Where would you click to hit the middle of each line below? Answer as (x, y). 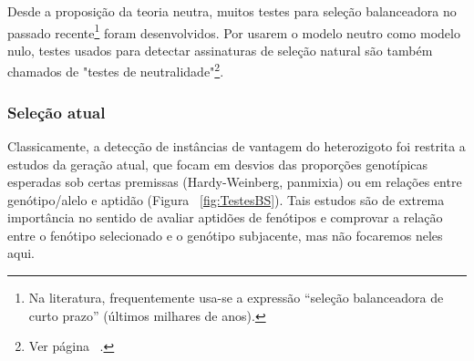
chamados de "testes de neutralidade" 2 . (116, 70)
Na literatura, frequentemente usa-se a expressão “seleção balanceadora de (236, 298)
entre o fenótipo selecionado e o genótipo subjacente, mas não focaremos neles (225, 235)
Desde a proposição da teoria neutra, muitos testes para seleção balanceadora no (232, 11)
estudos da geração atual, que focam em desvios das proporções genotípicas (218, 164)
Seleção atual (57, 112)
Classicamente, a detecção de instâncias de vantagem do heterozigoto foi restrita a (237, 145)
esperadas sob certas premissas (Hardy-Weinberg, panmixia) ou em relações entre (235, 182)
